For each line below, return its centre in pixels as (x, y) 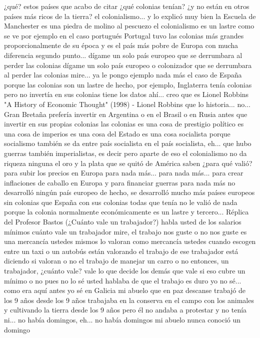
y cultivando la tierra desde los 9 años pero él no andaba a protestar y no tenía (125, 310)
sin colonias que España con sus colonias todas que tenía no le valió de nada (121, 202)
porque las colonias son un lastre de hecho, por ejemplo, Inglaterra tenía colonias (128, 84)
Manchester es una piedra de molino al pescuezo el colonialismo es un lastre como (129, 26)
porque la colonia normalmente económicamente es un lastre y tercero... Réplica (126, 212)
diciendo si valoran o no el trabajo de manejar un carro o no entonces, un (116, 261)
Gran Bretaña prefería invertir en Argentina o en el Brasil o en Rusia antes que (126, 114)
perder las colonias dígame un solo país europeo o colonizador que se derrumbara (128, 65)
